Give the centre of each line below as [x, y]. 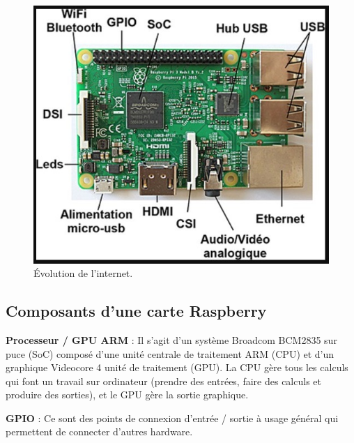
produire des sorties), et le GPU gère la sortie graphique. [127, 395]
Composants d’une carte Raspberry [136, 311]
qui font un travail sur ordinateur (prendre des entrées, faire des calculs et [163, 381]
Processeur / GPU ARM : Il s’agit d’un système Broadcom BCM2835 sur [171, 339]
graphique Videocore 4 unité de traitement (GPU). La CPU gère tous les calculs [177, 367]
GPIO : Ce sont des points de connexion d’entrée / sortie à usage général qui [172, 418]
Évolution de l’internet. [83, 273]
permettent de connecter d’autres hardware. [99, 431]
